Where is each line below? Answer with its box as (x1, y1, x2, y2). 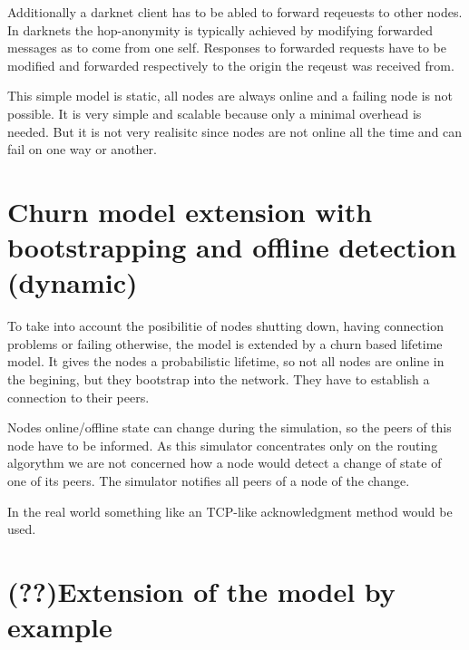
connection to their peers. (7, 387, 150, 406)
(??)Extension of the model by (7, 572, 396, 609)
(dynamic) (7, 264, 138, 301)
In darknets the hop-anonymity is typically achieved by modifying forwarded (7, 20, 433, 39)
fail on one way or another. (7, 140, 157, 159)
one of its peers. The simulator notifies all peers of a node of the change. (7, 471, 410, 490)
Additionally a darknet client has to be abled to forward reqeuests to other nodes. (7, 3, 463, 21)
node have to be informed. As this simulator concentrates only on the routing (7, 435, 438, 454)
